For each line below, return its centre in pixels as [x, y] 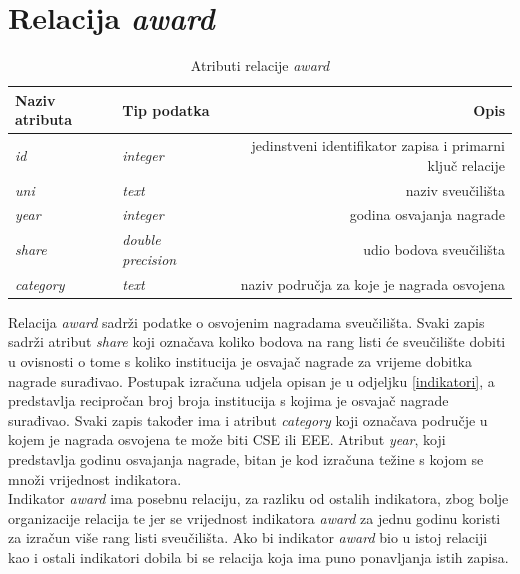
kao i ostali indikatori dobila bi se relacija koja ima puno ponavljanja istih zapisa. [258, 556]
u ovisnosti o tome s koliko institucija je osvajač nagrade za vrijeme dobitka [240, 361]
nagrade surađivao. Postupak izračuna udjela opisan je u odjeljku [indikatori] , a [251, 380]
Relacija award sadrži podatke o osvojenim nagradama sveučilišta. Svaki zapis [246, 321]
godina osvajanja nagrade [427, 214]
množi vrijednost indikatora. [95, 478]
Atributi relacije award [260, 65]
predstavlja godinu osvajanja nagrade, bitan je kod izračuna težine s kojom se [246, 458]
